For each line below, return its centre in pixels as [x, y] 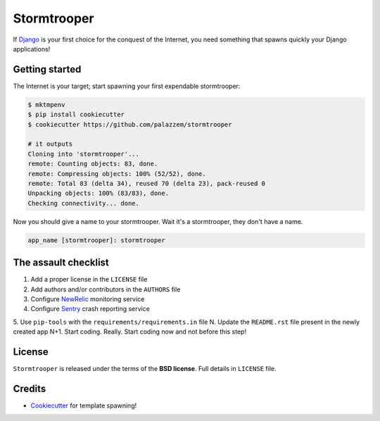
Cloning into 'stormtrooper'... [84, 154]
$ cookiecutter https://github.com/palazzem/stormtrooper [130, 124]
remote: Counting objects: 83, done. [93, 164]
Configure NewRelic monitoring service [88, 299]
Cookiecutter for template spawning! [84, 406]
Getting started [47, 69]
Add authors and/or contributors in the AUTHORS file [106, 289]
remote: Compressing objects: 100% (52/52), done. [117, 174]
